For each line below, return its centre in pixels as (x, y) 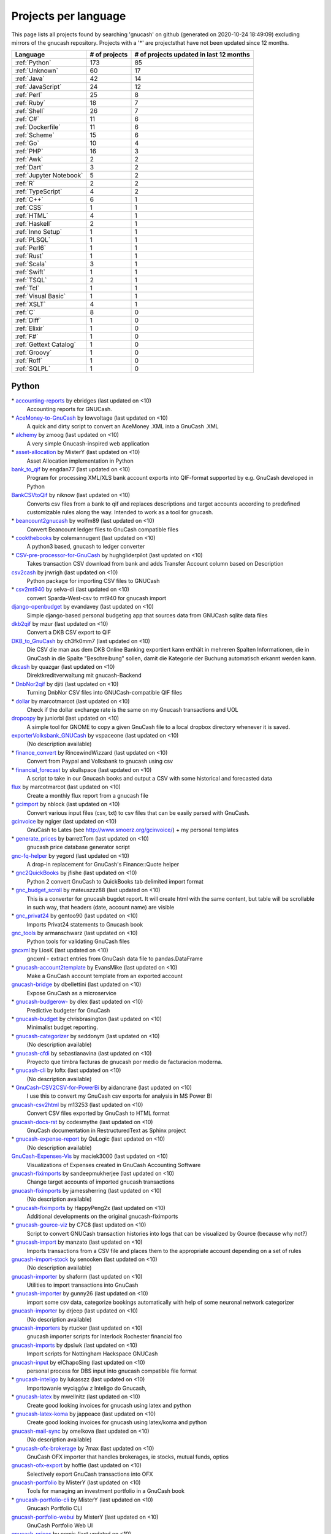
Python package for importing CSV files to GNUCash (93, 581)
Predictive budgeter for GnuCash (68, 1010)
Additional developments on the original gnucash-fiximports (102, 1216)
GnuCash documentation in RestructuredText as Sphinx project (106, 1131)
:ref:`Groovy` (33, 353)
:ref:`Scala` (31, 264)
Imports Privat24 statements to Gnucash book (85, 924)
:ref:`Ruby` (30, 103)
